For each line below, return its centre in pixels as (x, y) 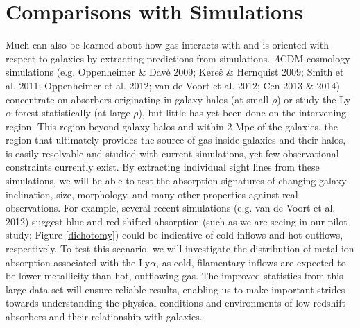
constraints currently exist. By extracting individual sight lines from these (163, 167)
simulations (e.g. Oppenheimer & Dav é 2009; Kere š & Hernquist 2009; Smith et (175, 72)
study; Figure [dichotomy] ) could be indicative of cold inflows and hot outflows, (174, 235)
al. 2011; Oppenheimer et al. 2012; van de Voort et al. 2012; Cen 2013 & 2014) (173, 85)
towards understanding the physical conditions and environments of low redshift (175, 303)
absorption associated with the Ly (78, 262)
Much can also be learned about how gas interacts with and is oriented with (167, 45)
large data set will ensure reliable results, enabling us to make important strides (175, 289)
